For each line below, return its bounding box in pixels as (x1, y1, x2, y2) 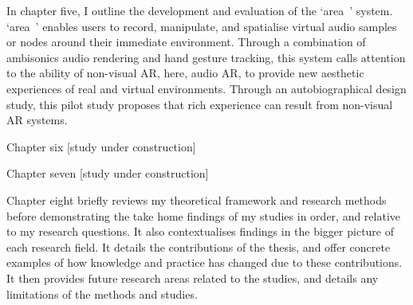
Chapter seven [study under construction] (6, 165, 209, 182)
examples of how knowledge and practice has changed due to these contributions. (6, 254, 403, 271)
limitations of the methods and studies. (6, 285, 198, 302)
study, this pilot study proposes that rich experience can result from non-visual (6, 96, 393, 112)
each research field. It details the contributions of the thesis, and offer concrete (6, 238, 391, 255)
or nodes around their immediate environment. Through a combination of (6, 33, 366, 50)
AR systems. (6, 111, 68, 128)
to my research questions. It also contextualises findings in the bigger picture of (6, 223, 395, 240)
